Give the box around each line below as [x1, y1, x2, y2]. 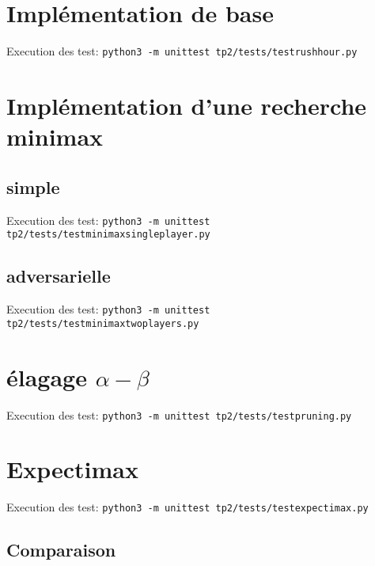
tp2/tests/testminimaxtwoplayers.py [6, 317, 199, 329]
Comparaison [6, 538, 116, 562]
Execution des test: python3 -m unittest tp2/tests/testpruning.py [6, 406, 352, 423]
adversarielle [6, 264, 111, 288]
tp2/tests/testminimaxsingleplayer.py [6, 229, 210, 241]
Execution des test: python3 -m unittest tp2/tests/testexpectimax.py [6, 499, 369, 515]
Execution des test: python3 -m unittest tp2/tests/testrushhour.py [6, 43, 358, 59]
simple [6, 174, 60, 199]
